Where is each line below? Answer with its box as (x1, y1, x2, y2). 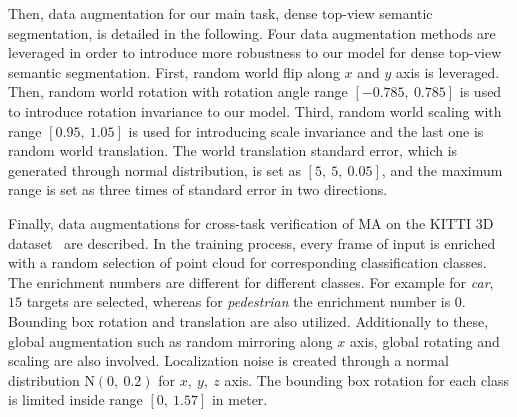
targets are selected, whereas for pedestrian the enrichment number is (26, 291, 451, 312)
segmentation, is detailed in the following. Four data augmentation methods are (8, 22, 496, 43)
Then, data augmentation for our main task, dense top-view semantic (8, 3, 433, 23)
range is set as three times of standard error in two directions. (8, 179, 388, 200)
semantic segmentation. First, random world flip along (8, 61, 340, 82)
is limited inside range (8, 389, 143, 410)
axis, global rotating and (350, 330, 500, 351)
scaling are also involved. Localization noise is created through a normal (8, 350, 449, 371)
